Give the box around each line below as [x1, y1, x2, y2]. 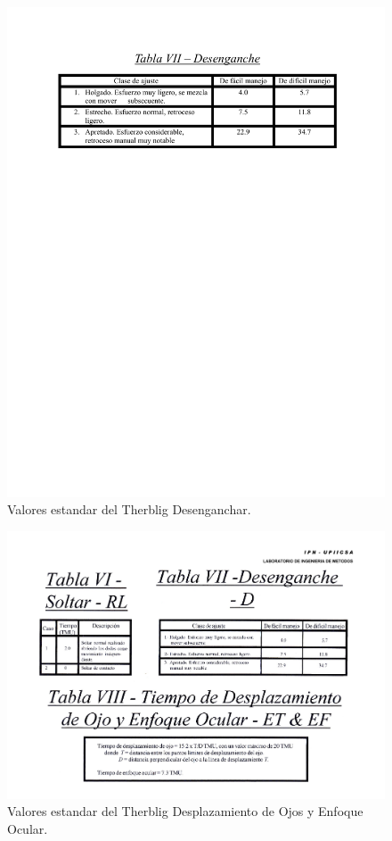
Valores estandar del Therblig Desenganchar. [7, 500, 251, 519]
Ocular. [7, 819, 48, 837]
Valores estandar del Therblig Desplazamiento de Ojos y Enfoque [7, 802, 363, 820]
